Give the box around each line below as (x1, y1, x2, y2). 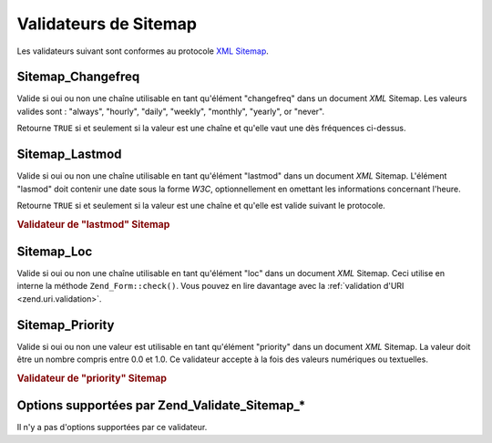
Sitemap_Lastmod (16, 147, 122, 162)
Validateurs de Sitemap (16, 14, 198, 34)
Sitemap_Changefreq (16, 69, 140, 85)
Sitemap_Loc (16, 244, 93, 259)
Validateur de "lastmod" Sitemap (16, 218, 170, 231)
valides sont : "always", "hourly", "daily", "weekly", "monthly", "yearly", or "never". (16, 106, 325, 117)
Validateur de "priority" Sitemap (16, 372, 168, 385)
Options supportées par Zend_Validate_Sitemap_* (16, 397, 306, 414)
